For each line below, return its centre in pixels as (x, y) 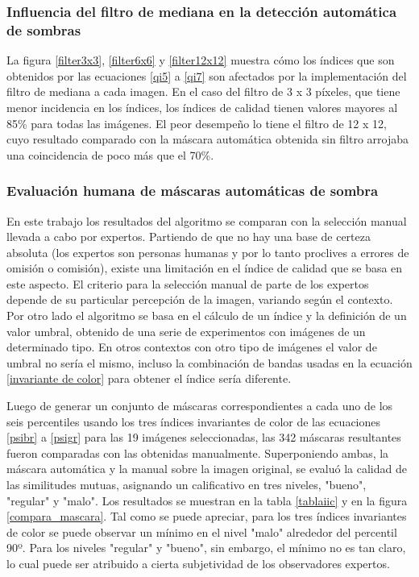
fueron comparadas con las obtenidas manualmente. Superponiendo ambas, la (198, 452)
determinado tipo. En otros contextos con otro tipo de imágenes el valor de (192, 347)
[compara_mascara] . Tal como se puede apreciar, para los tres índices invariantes (207, 516)
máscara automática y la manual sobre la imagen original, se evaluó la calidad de (207, 469)
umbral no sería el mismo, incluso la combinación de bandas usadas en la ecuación (209, 362)
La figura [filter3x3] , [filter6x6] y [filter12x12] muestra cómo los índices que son (201, 60)
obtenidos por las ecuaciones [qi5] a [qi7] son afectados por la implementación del (207, 75)
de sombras (44, 29)
